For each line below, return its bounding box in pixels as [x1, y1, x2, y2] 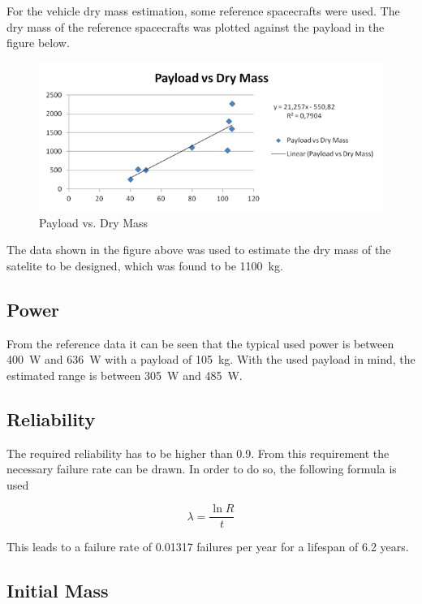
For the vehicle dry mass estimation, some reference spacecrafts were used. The [6, 2, 400, 19]
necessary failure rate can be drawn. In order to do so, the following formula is [6, 460, 397, 477]
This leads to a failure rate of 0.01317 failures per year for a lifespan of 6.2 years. [6, 538, 409, 555]
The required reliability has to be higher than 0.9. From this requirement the [6, 444, 390, 461]
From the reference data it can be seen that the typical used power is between [6, 334, 394, 352]
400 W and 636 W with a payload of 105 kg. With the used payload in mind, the [6, 351, 416, 368]
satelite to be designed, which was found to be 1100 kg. [6, 257, 283, 274]
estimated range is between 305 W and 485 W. [6, 366, 243, 383]
